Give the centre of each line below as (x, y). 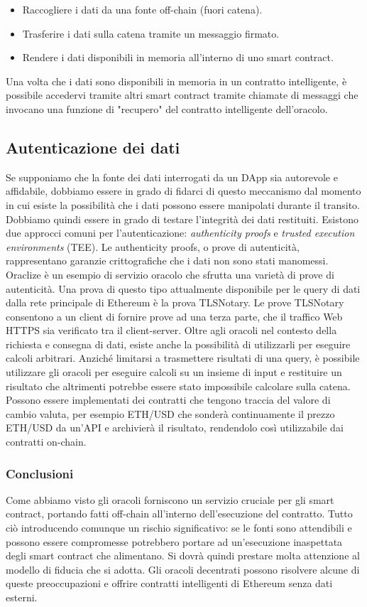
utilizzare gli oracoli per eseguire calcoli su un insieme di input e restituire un (174, 372)
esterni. (22, 597)
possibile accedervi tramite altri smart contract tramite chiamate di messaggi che (182, 95)
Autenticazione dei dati (93, 147)
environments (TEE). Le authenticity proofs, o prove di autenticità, (153, 246)
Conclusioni (40, 473)
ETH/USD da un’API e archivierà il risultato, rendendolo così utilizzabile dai (175, 428)
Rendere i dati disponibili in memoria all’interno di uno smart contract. (178, 57)
